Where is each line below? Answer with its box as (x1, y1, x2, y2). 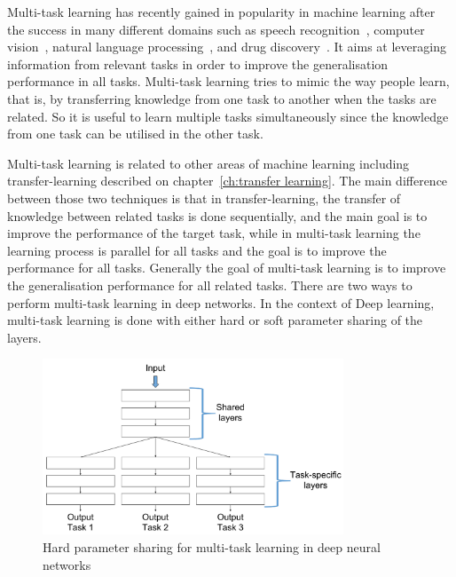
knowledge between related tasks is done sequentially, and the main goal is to (7, 206, 428, 225)
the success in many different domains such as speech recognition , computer (7, 20, 425, 38)
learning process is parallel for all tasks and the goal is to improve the (7, 241, 387, 259)
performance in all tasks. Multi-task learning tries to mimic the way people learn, (7, 72, 450, 91)
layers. (7, 328, 42, 346)
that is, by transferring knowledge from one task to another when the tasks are (7, 89, 436, 107)
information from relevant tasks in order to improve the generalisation (7, 54, 389, 73)
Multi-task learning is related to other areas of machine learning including (7, 154, 410, 172)
